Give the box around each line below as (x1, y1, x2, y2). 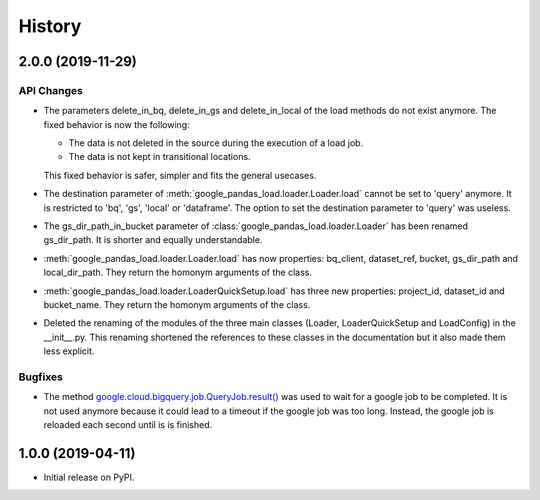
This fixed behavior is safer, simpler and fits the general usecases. (43, 169, 317, 181)
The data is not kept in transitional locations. (68, 151, 251, 163)
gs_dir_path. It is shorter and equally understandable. (43, 234, 263, 246)
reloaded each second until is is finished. (43, 419, 213, 431)
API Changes (18, 83, 84, 97)
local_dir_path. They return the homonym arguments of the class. (43, 266, 313, 279)
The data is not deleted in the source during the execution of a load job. (68, 137, 364, 149)
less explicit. (43, 345, 95, 357)
